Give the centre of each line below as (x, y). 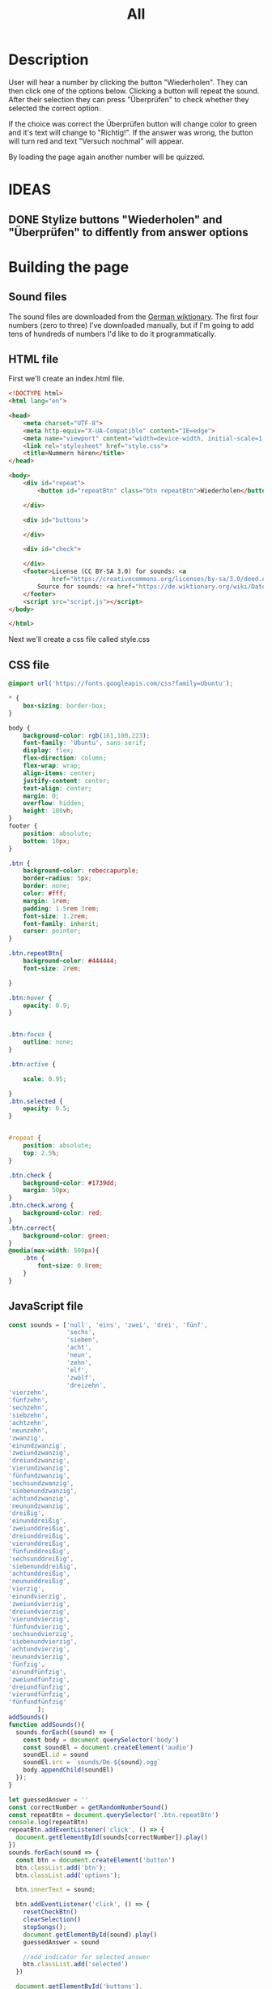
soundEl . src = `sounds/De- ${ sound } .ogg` (92, 1763)
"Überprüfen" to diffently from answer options (128, 232)
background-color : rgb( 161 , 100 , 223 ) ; (87, 735)
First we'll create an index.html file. (67, 379)
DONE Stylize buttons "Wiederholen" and (115, 220)
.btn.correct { (32, 1228)
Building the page (69, 267)
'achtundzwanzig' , (39, 1498)
